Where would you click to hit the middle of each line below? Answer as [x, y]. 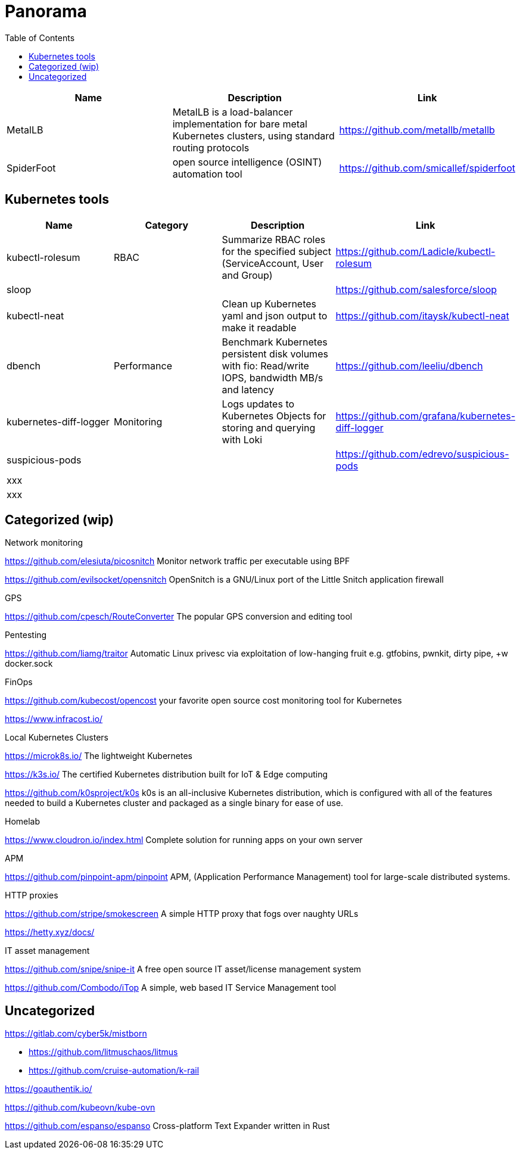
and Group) [247, 275]
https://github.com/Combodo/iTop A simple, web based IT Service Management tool [171, 988]
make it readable [259, 327]
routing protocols [211, 147]
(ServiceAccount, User [273, 263]
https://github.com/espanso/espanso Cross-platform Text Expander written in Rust [167, 1126]
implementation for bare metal [240, 124]
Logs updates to [258, 404]
